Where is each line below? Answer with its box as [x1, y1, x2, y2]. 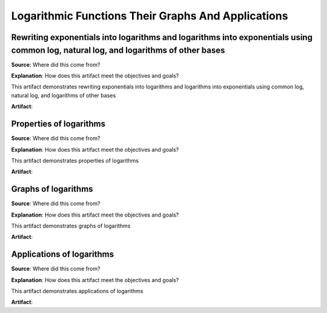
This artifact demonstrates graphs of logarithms [11, 222, 131, 229]
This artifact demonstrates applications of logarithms [11, 288, 144, 295]
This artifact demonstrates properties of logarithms [11, 156, 139, 164]
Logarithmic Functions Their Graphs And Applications [11, 9, 288, 22]
